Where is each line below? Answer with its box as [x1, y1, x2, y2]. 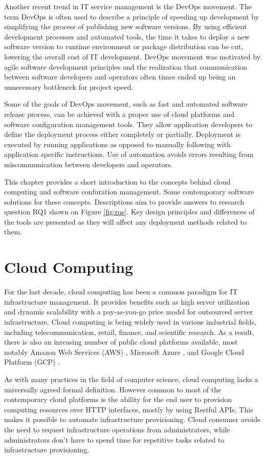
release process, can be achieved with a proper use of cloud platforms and [4, 108, 235, 119]
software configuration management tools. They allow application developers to [4, 118, 252, 129]
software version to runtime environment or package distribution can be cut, [4, 41, 244, 52]
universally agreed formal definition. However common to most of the [4, 384, 222, 394]
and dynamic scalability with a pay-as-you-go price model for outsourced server [4, 306, 253, 317]
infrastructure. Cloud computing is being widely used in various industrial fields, [4, 316, 257, 327]
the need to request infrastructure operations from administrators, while [4, 424, 230, 434]
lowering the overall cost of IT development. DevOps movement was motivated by [4, 51, 261, 62]
